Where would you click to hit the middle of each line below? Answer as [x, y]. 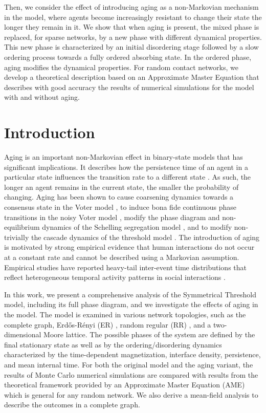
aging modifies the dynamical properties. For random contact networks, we [121, 67]
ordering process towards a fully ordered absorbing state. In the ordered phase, [128, 57]
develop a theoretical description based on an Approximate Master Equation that [132, 77]
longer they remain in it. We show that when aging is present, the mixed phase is [132, 27]
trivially [17, 237]
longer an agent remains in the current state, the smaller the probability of [121, 187]
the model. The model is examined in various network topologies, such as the [125, 314]
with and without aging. [42, 97]
